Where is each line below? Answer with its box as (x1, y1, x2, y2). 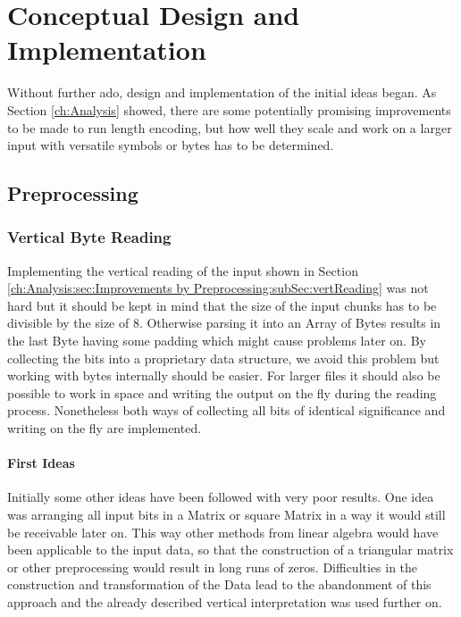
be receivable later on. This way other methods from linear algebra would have (7, 522, 439, 541)
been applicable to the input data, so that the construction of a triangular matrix (7, 540, 454, 559)
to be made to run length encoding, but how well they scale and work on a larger (7, 118, 452, 137)
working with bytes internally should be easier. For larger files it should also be (7, 366, 440, 385)
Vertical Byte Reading (7, 226, 172, 248)
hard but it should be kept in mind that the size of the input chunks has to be (7, 296, 437, 314)
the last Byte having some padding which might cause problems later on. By (7, 331, 426, 350)
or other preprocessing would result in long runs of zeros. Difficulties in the (7, 557, 418, 576)
